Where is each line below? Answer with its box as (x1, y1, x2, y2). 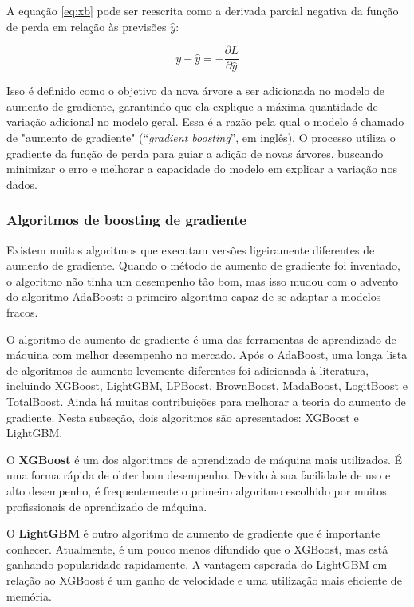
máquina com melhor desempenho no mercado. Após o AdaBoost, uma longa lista (6, 346, 408, 363)
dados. (6, 175, 37, 192)
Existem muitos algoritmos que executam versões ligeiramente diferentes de (6, 241, 375, 258)
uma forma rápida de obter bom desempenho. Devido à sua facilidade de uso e (6, 467, 391, 483)
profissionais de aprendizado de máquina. (6, 498, 207, 514)
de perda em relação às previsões (6, 18, 167, 34)
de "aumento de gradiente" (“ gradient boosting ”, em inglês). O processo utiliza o (6, 129, 396, 146)
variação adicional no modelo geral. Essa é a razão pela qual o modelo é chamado (6, 113, 404, 130)
